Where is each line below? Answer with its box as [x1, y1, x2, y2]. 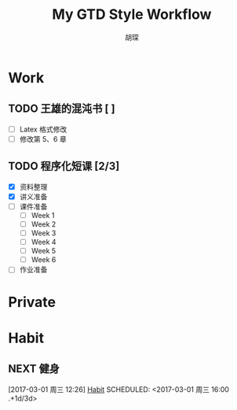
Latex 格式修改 [19, 124, 67, 134]
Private [8, 293, 57, 311]
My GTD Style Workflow [52, 6, 212, 24]
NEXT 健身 [8, 362, 60, 375]
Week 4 [31, 238, 57, 247]
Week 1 [31, 210, 55, 220]
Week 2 [31, 219, 57, 229]
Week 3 [31, 228, 57, 238]
